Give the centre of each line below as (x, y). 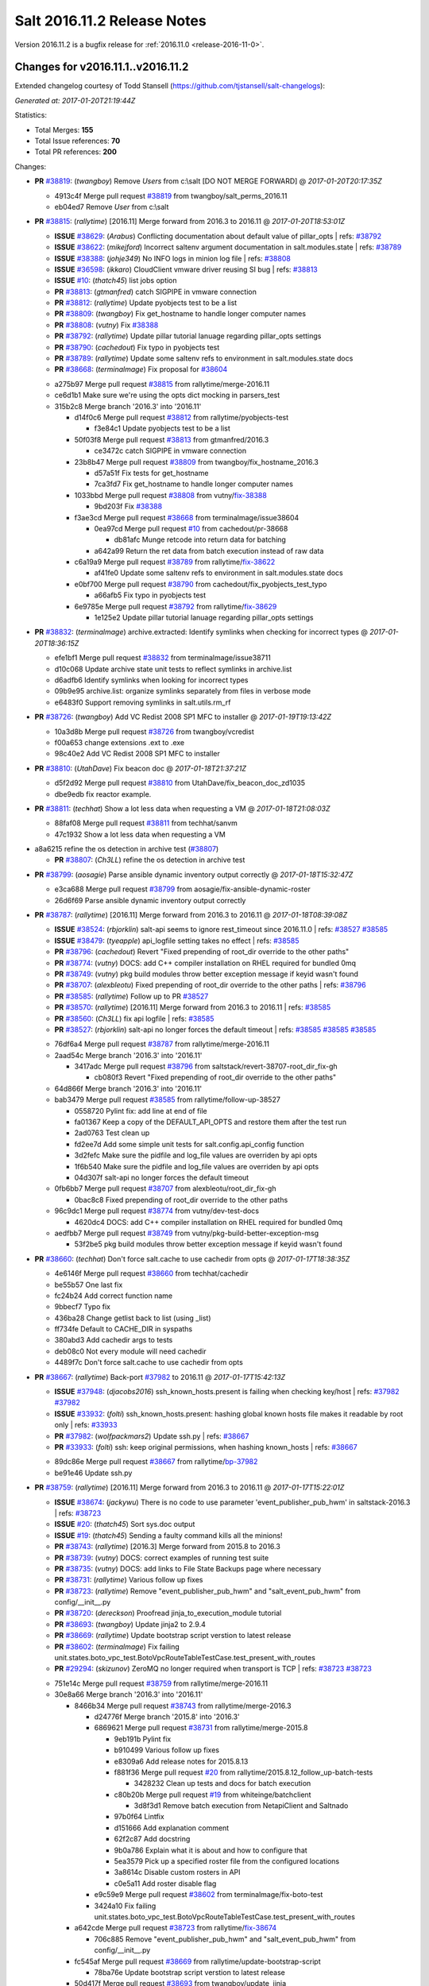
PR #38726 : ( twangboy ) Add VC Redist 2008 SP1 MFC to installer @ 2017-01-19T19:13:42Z (183, 717)
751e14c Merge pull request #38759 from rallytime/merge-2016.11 (161, 1683)
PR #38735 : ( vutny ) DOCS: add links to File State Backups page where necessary (188, 1568)
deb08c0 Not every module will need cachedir (130, 1351)
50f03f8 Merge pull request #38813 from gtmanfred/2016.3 (172, 439)
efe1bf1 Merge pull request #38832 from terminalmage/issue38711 (163, 658)
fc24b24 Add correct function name (114, 1296)
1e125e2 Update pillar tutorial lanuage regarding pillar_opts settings (204, 618)
